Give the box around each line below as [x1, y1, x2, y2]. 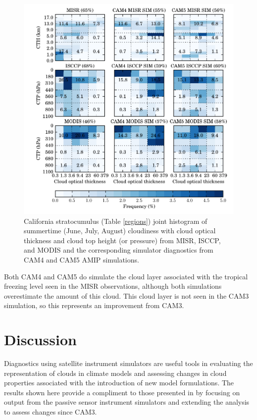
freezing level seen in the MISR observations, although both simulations [4, 281, 222, 291]
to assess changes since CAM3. [4, 407, 97, 417]
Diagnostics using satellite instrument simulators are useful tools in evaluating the [4, 358, 253, 368]
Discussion [4, 329, 77, 350]
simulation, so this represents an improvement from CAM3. [4, 300, 184, 311]
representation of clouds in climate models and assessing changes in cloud [4, 367, 227, 378]
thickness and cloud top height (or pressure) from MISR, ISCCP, [24, 235, 221, 245]
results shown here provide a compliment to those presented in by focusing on [4, 387, 240, 397]
